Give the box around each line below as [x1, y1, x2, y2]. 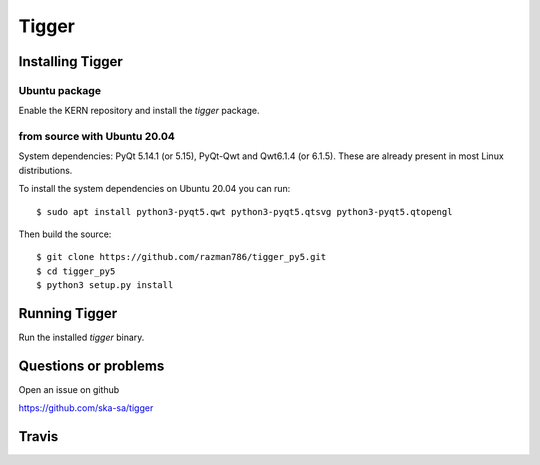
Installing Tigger [18, 53, 124, 70]
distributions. [18, 164, 73, 176]
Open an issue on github [18, 384, 120, 395]
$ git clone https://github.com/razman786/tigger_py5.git [36, 251, 327, 263]
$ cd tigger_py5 [36, 265, 116, 277]
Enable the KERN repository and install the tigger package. [18, 105, 260, 117]
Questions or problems [18, 357, 165, 374]
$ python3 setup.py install [36, 280, 174, 291]
